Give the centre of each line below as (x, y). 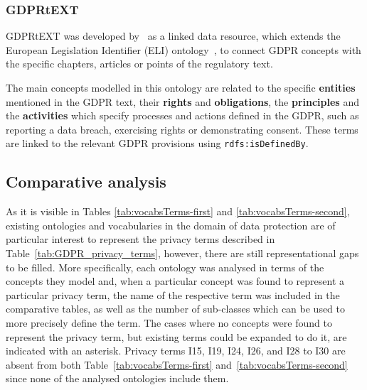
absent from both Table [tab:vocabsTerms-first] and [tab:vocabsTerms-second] (177, 364)
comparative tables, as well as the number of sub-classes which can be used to (176, 309)
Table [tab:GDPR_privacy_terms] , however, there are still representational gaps (182, 253)
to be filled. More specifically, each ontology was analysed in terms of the (165, 267)
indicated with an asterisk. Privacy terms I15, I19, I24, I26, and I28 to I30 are (176, 351)
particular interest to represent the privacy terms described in (140, 239)
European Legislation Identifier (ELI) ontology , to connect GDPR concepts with (183, 49)
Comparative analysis (86, 182)
